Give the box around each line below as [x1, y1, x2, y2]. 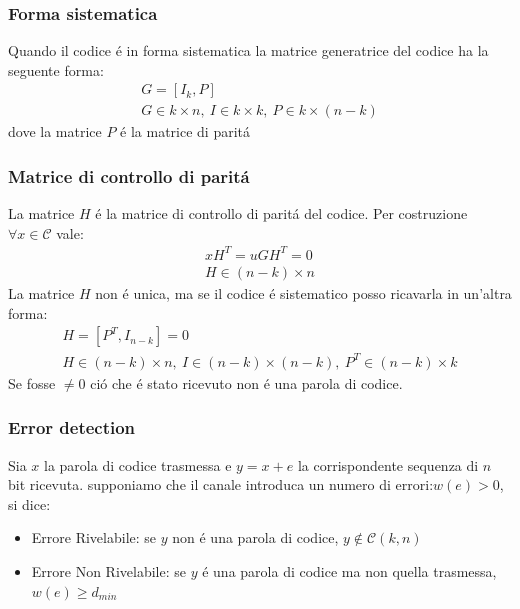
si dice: [8, 493, 51, 514]
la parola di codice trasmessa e [44, 454, 232, 475]
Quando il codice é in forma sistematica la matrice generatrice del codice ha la [8, 40, 489, 61]
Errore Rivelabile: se [31, 527, 157, 548]
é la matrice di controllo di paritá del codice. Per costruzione [95, 203, 468, 224]
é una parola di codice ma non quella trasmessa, [202, 560, 497, 581]
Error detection [8, 415, 136, 440]
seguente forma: [8, 59, 104, 80]
